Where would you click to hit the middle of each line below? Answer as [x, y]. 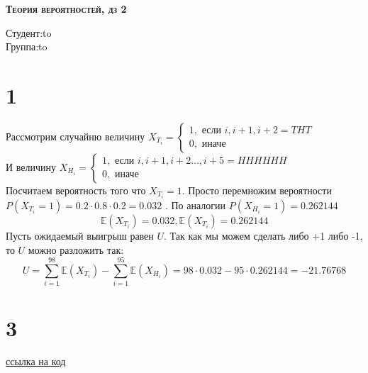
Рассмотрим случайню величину [76, 136]
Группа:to [27, 46]
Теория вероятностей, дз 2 [66, 9]
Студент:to [29, 32]
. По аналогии [195, 205]
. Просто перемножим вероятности [257, 190]
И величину [31, 166]
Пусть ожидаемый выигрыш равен [80, 235]
